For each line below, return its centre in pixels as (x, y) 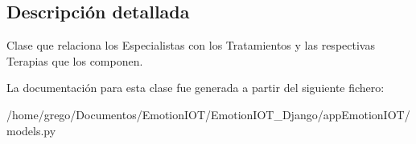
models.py (31, 130)
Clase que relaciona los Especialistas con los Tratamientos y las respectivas (191, 45)
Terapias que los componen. (75, 60)
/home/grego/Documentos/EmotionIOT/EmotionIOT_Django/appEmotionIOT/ (208, 114)
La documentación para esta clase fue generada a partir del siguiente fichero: (196, 88)
